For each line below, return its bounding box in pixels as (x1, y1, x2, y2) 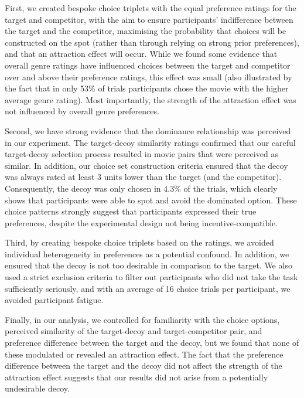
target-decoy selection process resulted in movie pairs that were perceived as (5, 148, 278, 160)
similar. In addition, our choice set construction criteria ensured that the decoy (5, 159, 288, 171)
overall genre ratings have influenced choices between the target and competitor (5, 59, 291, 71)
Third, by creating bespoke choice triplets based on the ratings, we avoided (5, 236, 274, 249)
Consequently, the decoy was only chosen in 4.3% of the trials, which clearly (5, 182, 278, 194)
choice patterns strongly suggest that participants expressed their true (5, 205, 257, 217)
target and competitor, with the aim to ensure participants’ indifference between (5, 13, 293, 25)
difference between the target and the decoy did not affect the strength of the (5, 359, 282, 372)
